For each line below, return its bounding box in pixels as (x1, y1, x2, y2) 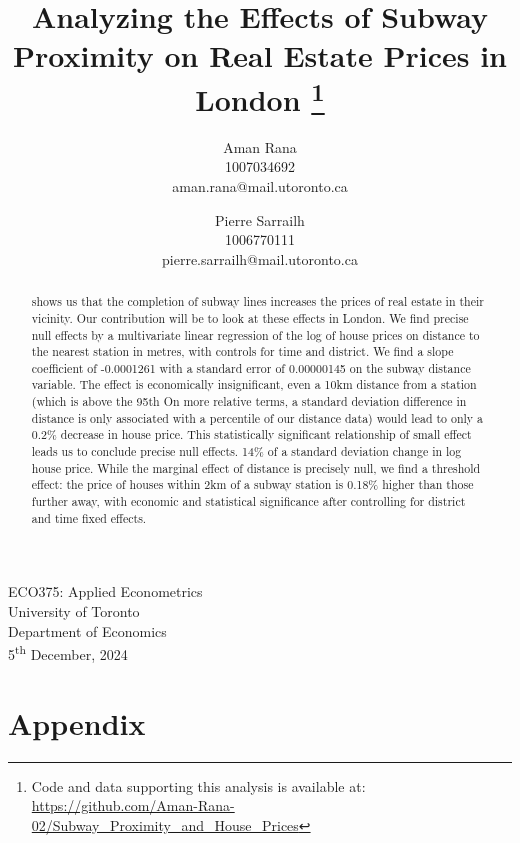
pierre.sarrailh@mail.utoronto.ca (162, 248, 358, 269)
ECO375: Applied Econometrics (8, 581, 203, 602)
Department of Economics (8, 620, 167, 641)
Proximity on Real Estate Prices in (12, 35, 508, 76)
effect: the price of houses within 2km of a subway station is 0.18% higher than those (31, 476, 474, 493)
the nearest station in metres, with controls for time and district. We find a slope (31, 343, 454, 360)
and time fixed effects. (31, 509, 147, 526)
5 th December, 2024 (8, 641, 128, 664)
